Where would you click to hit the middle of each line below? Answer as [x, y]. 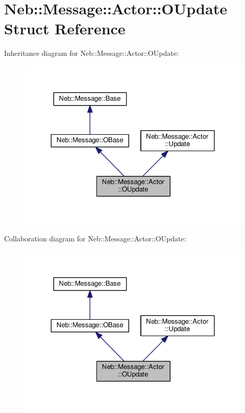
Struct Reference [65, 28]
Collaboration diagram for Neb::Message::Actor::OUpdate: [95, 238]
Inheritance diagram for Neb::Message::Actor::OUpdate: [91, 53]
